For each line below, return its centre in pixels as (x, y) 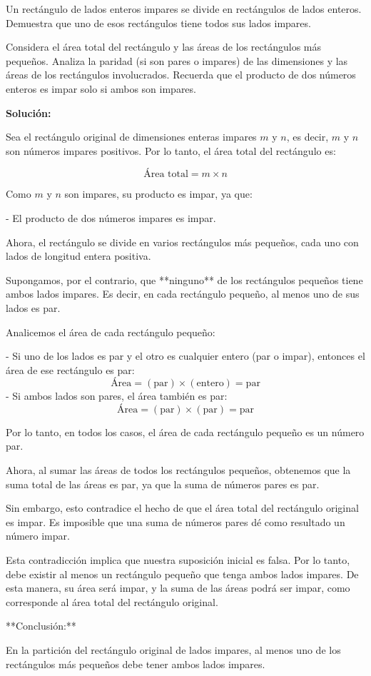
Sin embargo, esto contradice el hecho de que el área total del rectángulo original (182, 508)
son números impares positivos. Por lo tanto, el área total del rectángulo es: (171, 150)
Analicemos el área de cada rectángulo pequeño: (111, 332)
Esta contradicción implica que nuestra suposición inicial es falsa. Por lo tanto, (178, 560)
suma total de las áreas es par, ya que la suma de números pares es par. (163, 484)
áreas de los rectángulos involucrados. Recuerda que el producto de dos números (181, 75)
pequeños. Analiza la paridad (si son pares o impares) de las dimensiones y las (177, 60)
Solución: (29, 112)
